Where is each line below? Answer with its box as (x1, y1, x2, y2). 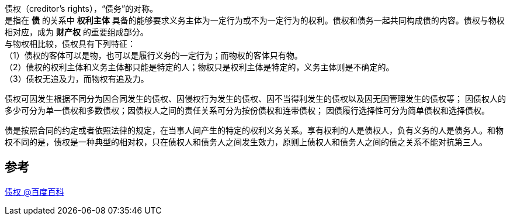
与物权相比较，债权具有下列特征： (5, 39, 136, 49)
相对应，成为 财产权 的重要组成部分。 (5, 27, 148, 37)
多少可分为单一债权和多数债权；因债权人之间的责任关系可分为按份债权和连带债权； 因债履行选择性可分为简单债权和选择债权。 (5, 105, 490, 115)
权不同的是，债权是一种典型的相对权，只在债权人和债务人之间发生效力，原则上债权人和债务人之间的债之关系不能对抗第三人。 (5, 137, 487, 147)
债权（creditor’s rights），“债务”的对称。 (5, 4, 158, 13)
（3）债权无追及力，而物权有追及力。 (5, 74, 149, 84)
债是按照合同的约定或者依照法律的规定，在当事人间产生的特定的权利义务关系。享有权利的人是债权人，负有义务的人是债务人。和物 (5, 125, 504, 135)
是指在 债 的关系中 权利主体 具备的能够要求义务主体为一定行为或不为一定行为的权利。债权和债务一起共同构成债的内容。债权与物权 (5, 15, 505, 25)
